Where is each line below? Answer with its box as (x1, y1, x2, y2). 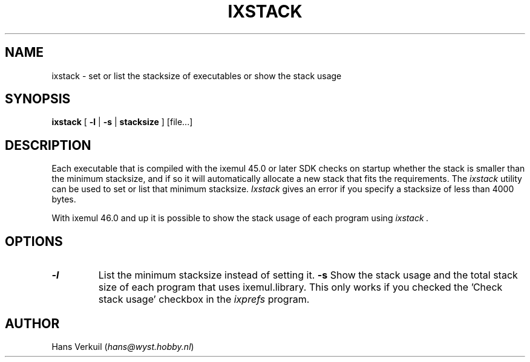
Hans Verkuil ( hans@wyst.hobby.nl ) (51, 341, 194, 352)
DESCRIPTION (5, 137, 91, 153)
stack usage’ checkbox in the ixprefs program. (98, 293, 310, 306)
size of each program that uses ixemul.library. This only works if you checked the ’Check (98, 281, 503, 294)
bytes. (51, 194, 76, 205)
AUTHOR (5, 315, 60, 331)
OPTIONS (5, 233, 63, 249)
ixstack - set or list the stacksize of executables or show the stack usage (51, 70, 342, 81)
